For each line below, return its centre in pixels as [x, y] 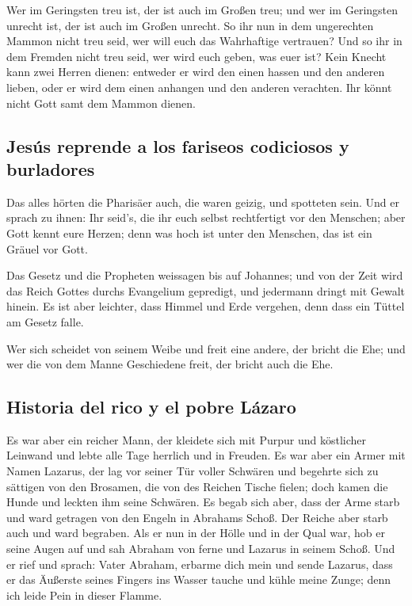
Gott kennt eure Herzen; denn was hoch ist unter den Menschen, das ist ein [189, 232]
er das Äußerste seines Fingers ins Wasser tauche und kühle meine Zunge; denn [199, 579]
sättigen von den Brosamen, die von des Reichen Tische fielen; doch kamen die [197, 486]
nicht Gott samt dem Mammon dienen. [101, 103]
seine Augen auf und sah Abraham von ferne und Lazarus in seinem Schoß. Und [201, 549]
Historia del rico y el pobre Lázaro [151, 407]
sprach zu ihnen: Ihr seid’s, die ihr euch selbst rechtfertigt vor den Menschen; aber [206, 217]
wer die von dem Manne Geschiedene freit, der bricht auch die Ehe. [170, 364]
